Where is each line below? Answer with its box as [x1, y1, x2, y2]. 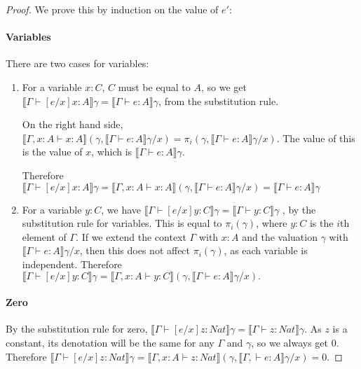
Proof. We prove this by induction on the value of [6, 2, 219, 16]
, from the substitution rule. [158, 93, 279, 108]
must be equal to [118, 79, 191, 94]
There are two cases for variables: [6, 56, 149, 71]
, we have [101, 202, 142, 216]
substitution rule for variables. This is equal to [22, 216, 222, 230]
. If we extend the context [76, 229, 186, 244]
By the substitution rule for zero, [6, 321, 148, 336]
